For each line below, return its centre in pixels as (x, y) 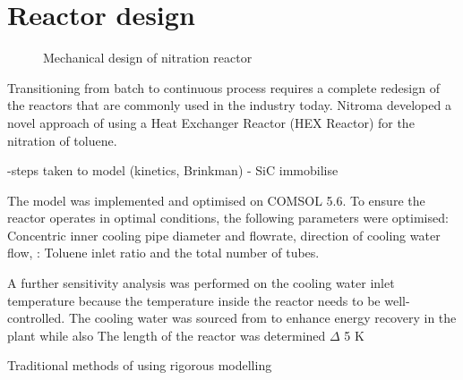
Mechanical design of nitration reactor (148, 58)
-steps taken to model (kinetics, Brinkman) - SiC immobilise (173, 170)
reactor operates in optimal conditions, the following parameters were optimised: (228, 218)
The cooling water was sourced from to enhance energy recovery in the (262, 318)
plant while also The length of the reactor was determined (167, 335)
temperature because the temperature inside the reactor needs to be (194, 300)
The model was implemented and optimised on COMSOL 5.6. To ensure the (216, 200)
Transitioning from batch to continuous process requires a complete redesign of (223, 87)
